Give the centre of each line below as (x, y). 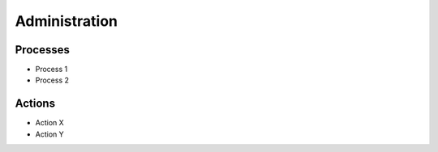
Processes (43, 50)
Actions (35, 104)
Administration (66, 21)
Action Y (49, 134)
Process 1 (52, 70)
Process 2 (52, 80)
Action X (49, 123)
